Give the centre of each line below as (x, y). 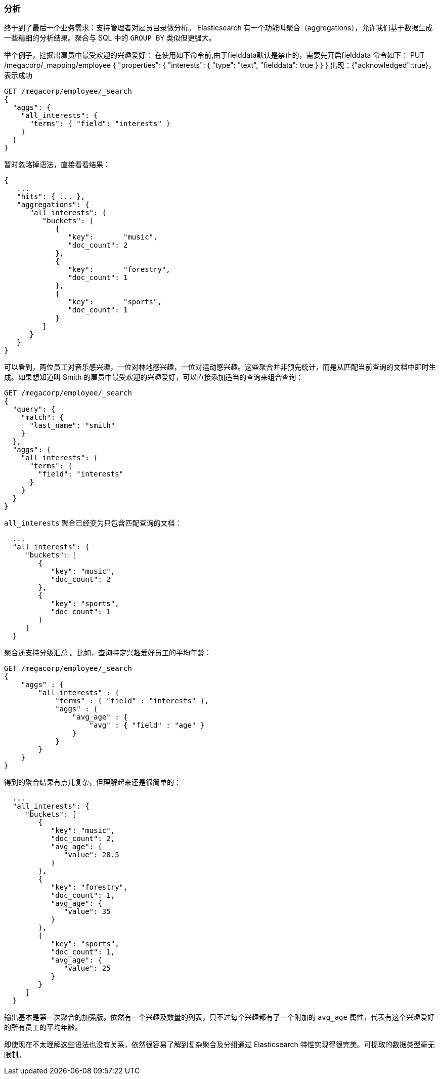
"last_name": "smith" (72, 426)
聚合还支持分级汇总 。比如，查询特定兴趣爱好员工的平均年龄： (108, 653)
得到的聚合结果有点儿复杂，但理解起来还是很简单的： (93, 782)
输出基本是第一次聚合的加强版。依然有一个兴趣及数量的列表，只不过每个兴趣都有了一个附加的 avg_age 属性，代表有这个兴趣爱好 (219, 1017)
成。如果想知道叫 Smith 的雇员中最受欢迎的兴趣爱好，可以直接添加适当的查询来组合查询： (154, 377)
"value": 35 (87, 912)
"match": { (42, 417)
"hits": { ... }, (51, 197)
